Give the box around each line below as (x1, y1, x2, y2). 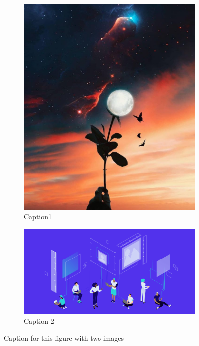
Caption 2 (24, 316, 54, 326)
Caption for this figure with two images (4, 333, 124, 343)
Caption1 (24, 211, 52, 222)
